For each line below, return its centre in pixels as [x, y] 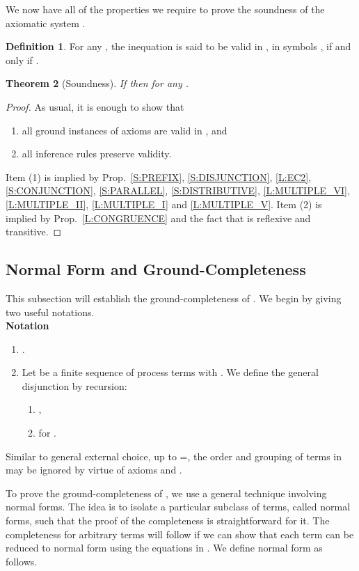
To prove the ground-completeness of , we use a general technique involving [166, 493]
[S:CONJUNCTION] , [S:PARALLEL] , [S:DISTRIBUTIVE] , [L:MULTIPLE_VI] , [178, 190]
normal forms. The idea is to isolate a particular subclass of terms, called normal [178, 507]
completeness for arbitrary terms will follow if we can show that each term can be [180, 534]
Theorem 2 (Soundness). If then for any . [97, 83]
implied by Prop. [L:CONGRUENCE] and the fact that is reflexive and [158, 218]
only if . [22, 60]
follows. [22, 561]
